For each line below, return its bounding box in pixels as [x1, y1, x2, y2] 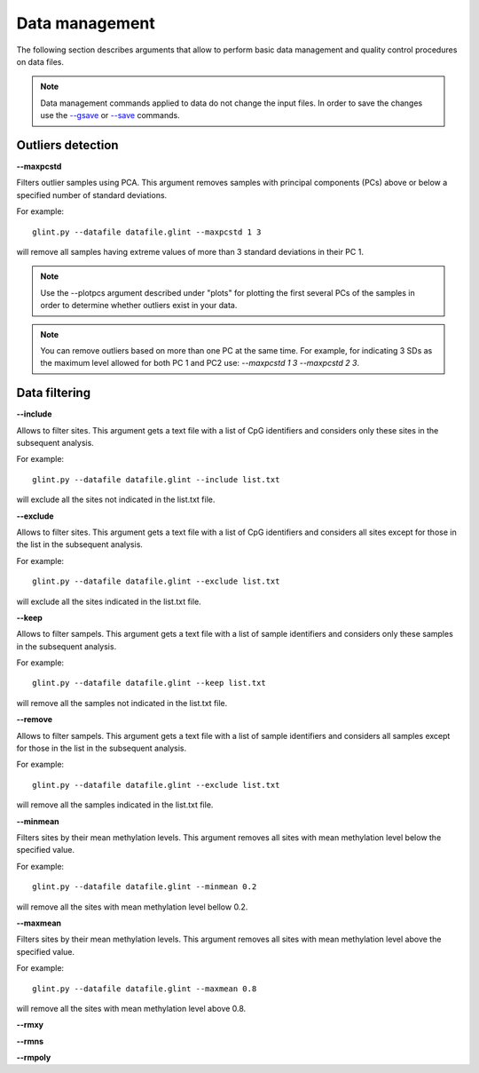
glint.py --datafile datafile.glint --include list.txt [32, 474, 280, 484]
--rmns [16, 1036, 44, 1046]
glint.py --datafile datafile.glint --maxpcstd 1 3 [32, 227, 262, 237]
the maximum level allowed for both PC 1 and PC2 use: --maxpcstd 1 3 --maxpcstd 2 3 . [40, 358, 359, 369]
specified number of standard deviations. [16, 189, 168, 200]
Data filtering [16, 385, 91, 401]
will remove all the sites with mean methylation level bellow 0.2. [16, 902, 248, 912]
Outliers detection [16, 138, 119, 153]
